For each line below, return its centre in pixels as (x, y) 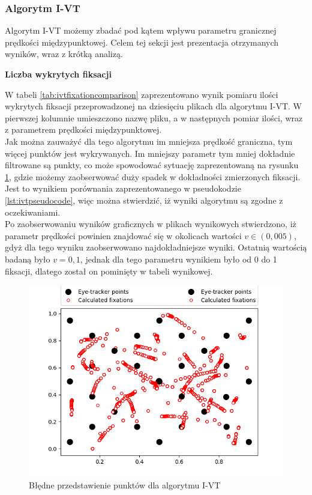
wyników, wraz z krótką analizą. (64, 54)
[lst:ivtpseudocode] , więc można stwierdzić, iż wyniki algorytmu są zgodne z (144, 200)
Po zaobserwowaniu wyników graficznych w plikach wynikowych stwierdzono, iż (151, 224)
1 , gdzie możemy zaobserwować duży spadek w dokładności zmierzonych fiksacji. (153, 176)
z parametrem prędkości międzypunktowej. (83, 129)
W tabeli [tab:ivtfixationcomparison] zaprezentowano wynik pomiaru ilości (142, 94)
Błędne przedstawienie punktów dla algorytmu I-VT (125, 484)
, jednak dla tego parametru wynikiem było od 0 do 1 (178, 259)
